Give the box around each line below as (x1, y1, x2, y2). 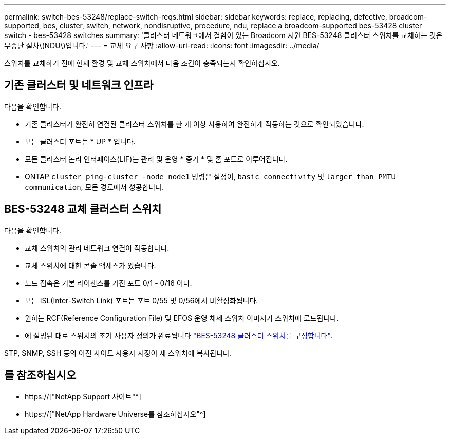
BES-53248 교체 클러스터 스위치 (4, 203, 162, 216)
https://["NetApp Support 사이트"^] (25, 392, 141, 401)
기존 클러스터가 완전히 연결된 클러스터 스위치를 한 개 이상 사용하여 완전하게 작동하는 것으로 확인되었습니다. (25, 119, 364, 129)
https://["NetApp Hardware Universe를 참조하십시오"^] (25, 409, 206, 418)
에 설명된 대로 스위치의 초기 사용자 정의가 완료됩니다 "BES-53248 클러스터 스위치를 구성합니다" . (25, 331, 332, 340)
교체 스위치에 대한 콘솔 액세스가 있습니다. (25, 261, 156, 270)
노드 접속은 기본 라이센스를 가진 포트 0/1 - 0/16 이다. (25, 278, 192, 287)
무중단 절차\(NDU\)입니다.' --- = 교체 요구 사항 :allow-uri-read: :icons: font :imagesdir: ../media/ (4, 41, 320, 50)
